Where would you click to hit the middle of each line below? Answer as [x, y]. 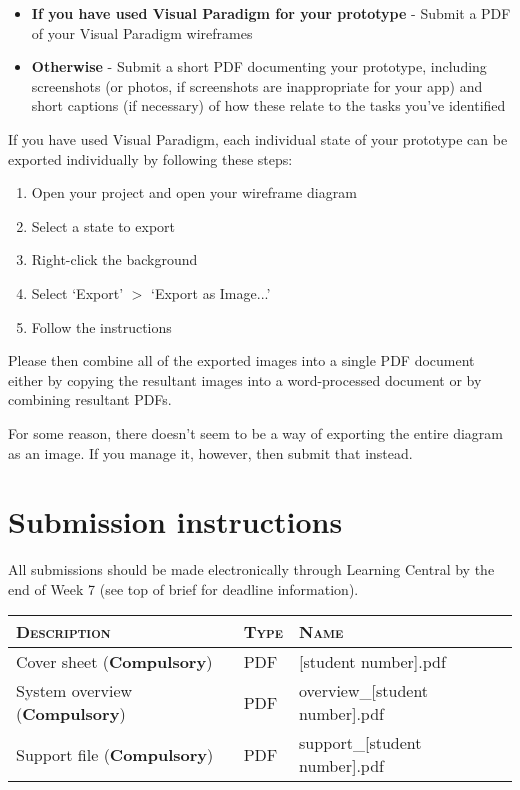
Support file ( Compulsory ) [115, 754]
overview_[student [364, 691]
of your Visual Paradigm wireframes [142, 32]
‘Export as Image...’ [211, 292]
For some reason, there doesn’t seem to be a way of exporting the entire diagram [255, 432]
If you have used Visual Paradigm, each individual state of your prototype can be [258, 138]
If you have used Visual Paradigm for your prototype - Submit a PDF [271, 13]
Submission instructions [175, 521]
